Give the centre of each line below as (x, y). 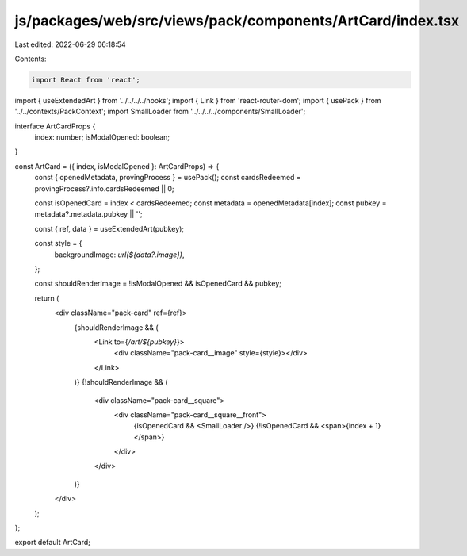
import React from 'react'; (86, 80)
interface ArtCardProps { (55, 126)
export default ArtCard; (53, 543)
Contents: (31, 59)
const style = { (58, 243)
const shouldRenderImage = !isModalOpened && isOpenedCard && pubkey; (158, 284)
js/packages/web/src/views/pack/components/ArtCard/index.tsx (237, 21)
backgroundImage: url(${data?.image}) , (120, 255)
